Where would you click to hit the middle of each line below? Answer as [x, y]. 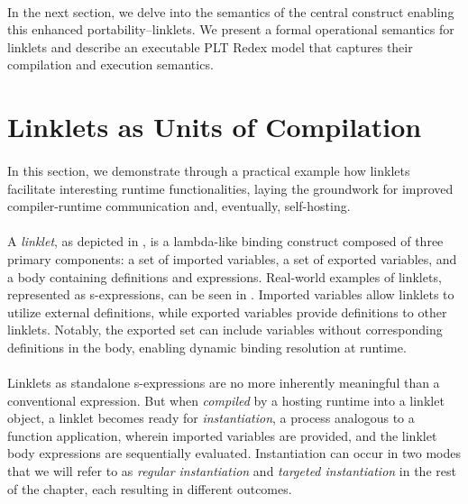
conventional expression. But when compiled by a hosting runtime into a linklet [226, 400]
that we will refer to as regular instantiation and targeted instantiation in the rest [232, 471]
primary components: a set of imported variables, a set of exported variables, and [232, 258]
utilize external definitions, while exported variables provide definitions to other [227, 312]
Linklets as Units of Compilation [215, 127]
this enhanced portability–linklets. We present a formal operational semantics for [231, 29]
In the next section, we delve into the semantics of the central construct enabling [231, 11]
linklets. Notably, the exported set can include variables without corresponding [225, 330]
